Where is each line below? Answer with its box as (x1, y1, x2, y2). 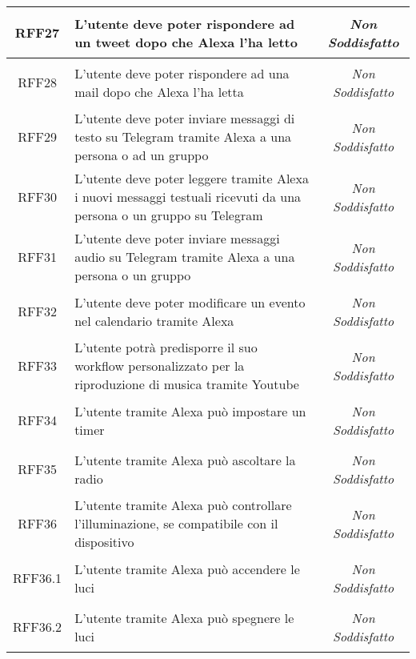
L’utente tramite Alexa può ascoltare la (74, 450, 296, 469)
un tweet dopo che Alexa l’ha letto (74, 32, 298, 51)
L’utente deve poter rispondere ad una (74, 63, 290, 82)
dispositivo (74, 532, 134, 551)
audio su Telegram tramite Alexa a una (74, 247, 295, 266)
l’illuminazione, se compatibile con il (74, 514, 278, 532)
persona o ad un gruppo (74, 146, 209, 164)
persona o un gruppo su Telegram (74, 206, 263, 224)
